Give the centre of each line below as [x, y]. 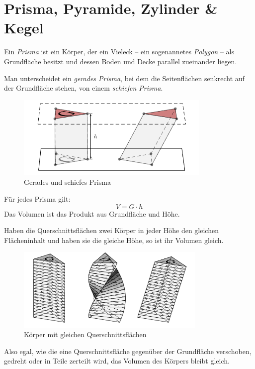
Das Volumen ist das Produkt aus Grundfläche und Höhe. [92, 213]
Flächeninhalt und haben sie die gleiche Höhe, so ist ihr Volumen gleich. [114, 240]
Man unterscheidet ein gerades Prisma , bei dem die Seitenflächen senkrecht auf [124, 78]
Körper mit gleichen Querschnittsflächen [85, 334]
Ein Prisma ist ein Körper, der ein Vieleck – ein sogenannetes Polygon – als [119, 52]
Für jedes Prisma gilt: [37, 199]
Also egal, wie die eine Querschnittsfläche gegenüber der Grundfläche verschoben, [128, 351]
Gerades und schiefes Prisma [67, 182]
